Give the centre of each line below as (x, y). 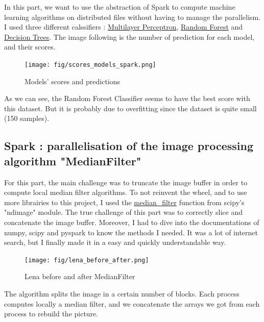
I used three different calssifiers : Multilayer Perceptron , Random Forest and (124, 27)
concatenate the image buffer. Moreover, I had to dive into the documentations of (132, 222)
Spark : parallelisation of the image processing (129, 146)
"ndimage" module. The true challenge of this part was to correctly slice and (123, 212)
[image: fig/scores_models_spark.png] (90, 65)
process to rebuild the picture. (51, 314)
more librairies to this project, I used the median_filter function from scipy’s (124, 202)
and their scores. (30, 47)
